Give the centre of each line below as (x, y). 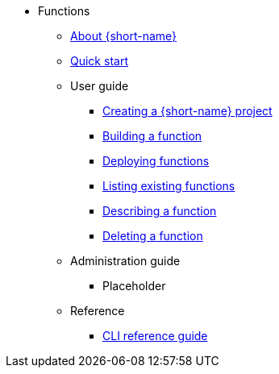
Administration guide (125, 261)
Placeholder (134, 286)
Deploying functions (156, 161)
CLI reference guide (155, 336)
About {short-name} (124, 36)
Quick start (99, 61)
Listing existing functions (169, 186)
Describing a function (160, 211)
